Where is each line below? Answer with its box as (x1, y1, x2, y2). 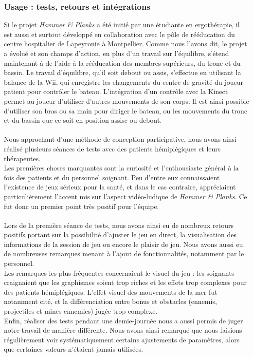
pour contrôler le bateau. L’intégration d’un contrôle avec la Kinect (27, 86, 228, 96)
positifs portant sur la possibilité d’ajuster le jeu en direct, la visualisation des (4, 229, 237, 240)
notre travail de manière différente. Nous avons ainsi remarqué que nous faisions (4, 325, 242, 335)
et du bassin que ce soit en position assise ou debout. (4, 115, 162, 125)
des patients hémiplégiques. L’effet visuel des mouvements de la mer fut (4, 286, 217, 297)
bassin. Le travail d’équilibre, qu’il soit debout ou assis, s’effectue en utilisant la (4, 67, 241, 77)
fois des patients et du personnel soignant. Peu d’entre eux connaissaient (4, 172, 220, 182)
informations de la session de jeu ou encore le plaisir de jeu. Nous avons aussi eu (4, 239, 243, 249)
